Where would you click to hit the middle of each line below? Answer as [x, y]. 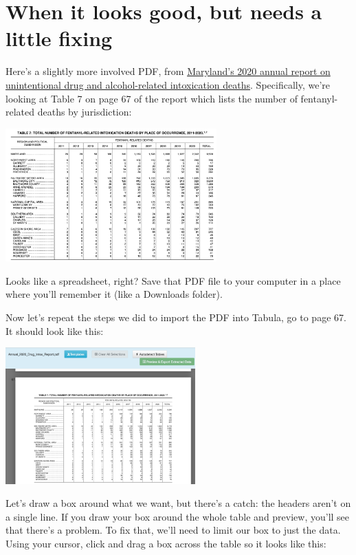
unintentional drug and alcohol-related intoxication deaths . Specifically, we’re [168, 84]
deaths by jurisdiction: [85, 112]
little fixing [59, 38]
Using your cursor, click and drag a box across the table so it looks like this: [166, 543]
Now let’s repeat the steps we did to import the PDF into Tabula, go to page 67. [176, 317]
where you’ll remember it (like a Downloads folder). [114, 294]
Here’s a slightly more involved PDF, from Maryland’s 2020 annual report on [168, 71]
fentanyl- [319, 98]
